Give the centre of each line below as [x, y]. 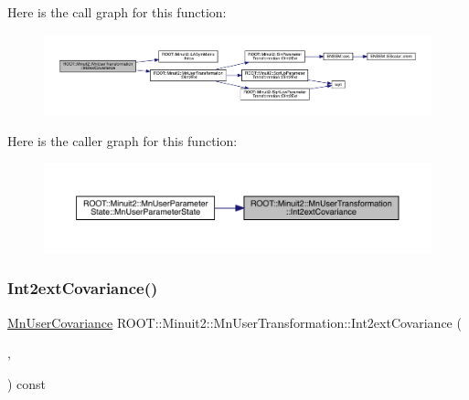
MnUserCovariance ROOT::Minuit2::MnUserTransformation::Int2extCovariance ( [234, 322]
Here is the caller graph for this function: [123, 141]
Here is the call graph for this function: [117, 12]
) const [27, 383]
